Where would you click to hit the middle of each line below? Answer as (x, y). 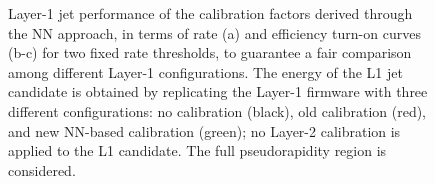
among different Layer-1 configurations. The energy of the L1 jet (205, 71)
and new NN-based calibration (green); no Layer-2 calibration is (204, 130)
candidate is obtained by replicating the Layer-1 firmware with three (218, 91)
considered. (42, 169)
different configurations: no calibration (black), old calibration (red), (217, 110)
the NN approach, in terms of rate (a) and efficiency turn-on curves (214, 32)
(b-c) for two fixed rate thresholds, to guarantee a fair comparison (210, 52)
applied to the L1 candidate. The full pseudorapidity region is (197, 150)
